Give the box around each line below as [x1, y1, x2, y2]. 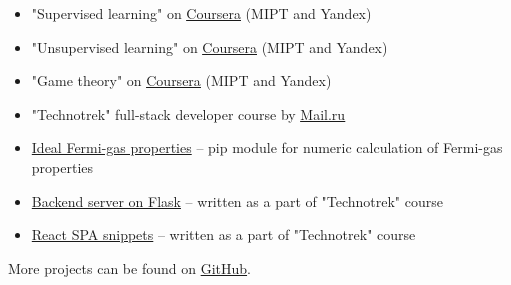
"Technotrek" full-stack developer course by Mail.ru [31, 103, 346, 124]
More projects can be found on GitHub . [8, 257, 251, 278]
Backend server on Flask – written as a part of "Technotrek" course [31, 190, 443, 211]
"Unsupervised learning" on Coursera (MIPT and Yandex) [31, 36, 388, 57]
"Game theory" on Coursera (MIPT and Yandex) [31, 70, 332, 91]
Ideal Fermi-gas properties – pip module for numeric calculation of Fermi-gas [31, 137, 503, 158]
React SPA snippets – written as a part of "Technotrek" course [31, 224, 416, 245]
